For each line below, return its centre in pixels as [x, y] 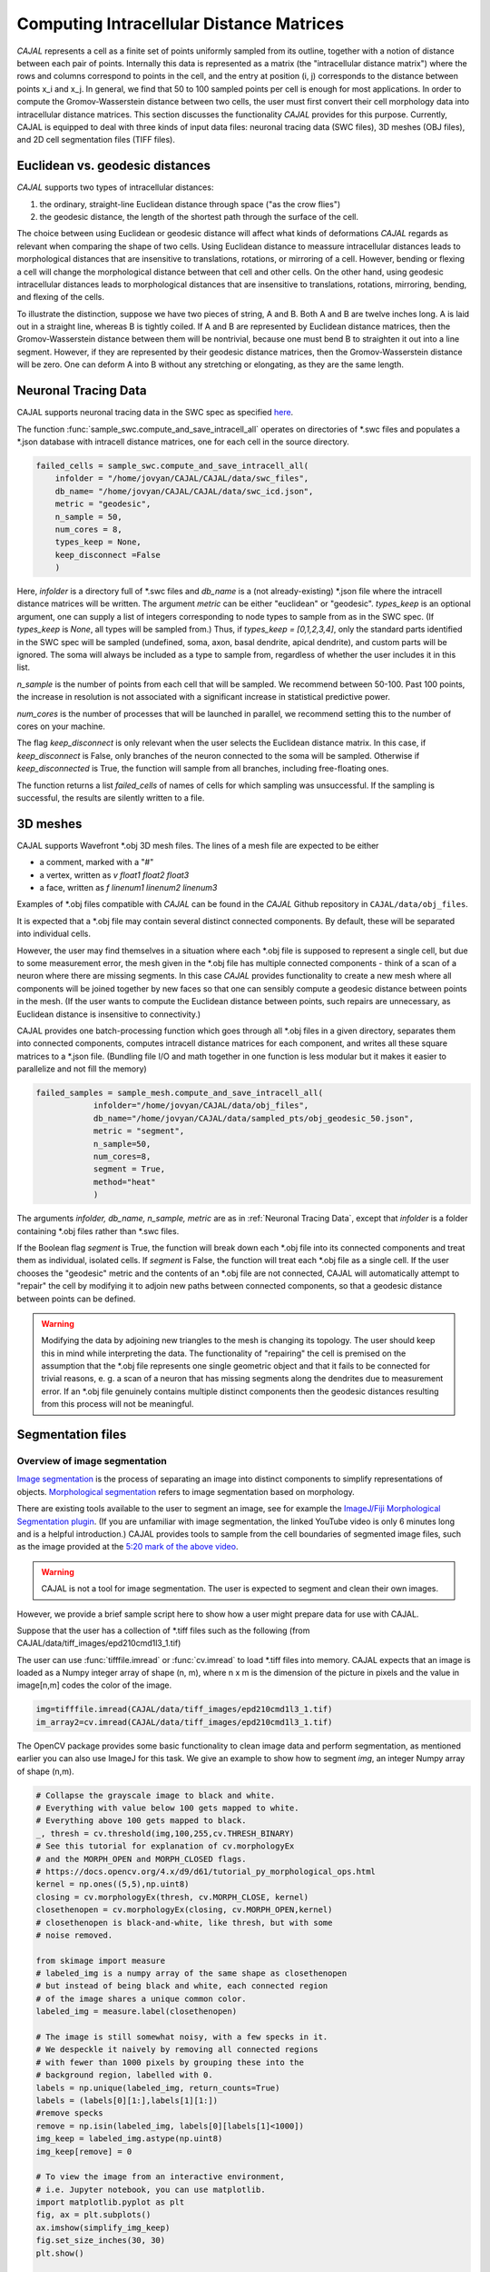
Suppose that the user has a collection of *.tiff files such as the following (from [163, 1630]
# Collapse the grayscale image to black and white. [156, 1795]
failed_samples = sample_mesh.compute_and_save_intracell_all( [180, 1093]
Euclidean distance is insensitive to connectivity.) [109, 1014]
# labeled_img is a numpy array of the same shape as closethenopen [191, 1973]
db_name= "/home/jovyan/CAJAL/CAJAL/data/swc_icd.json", [184, 491]
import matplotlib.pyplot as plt [110, 2202]
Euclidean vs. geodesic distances [114, 166]
